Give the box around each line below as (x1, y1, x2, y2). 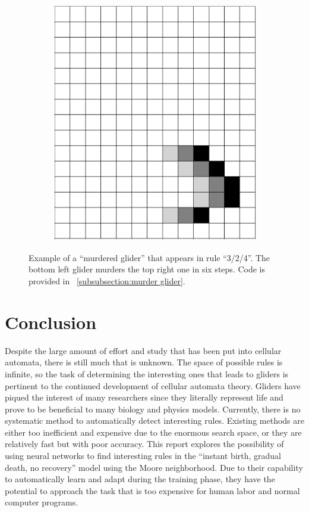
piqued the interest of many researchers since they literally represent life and (5, 391, 283, 404)
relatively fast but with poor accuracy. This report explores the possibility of (5, 437, 284, 450)
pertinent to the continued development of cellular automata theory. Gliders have (5, 379, 301, 392)
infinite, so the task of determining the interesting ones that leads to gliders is (5, 367, 289, 380)
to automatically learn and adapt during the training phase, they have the (5, 473, 275, 485)
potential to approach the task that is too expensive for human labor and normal (5, 484, 300, 497)
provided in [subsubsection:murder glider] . (29, 275, 185, 287)
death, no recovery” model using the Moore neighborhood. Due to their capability (5, 461, 303, 473)
